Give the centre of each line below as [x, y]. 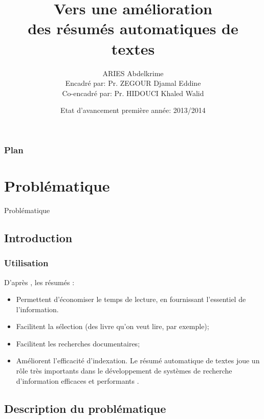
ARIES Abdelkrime [133, 73]
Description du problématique [85, 408]
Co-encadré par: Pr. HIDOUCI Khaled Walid [133, 93]
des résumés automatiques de [133, 28]
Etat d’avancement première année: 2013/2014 [133, 110]
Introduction [38, 237]
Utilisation [26, 263]
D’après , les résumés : [39, 282]
